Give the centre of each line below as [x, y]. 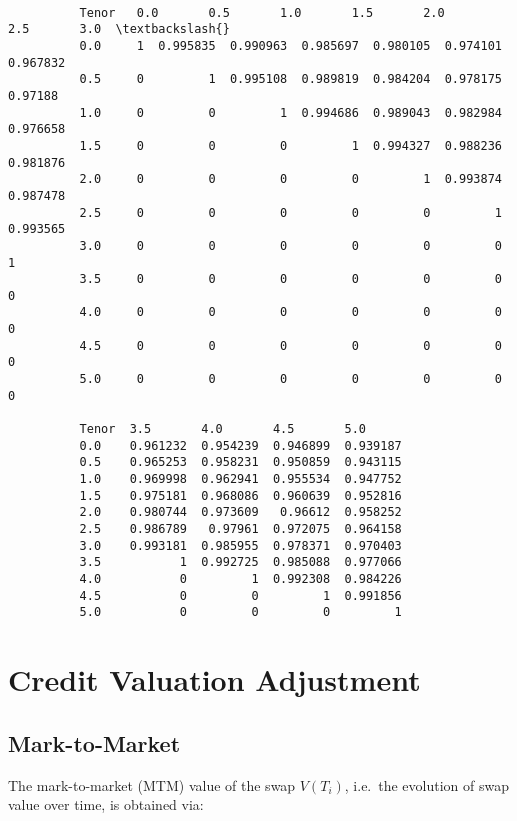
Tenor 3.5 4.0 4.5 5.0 [222, 429]
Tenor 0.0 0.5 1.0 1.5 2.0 [262, 12]
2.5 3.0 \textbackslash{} [119, 29]
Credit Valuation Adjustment [214, 679]
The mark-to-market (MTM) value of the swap [152, 784]
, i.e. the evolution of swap [426, 784]
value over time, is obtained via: [106, 804]
